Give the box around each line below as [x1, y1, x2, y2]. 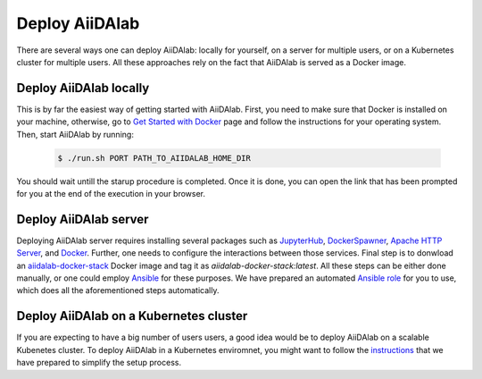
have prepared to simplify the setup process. [16, 358, 182, 368]
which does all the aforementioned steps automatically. [16, 285, 220, 296]
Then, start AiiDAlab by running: [16, 129, 134, 139]
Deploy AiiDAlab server [16, 211, 149, 227]
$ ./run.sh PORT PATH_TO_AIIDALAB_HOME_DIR [57, 153, 252, 163]
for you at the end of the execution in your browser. [16, 188, 205, 198]
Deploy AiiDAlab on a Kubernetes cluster [16, 308, 248, 324]
